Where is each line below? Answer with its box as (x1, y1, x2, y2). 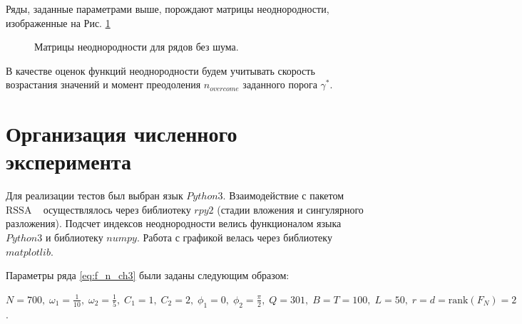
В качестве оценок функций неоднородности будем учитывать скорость (6, 63, 315, 78)
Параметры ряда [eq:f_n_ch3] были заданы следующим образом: (6, 268, 290, 283)
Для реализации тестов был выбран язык (6, 188, 183, 203)
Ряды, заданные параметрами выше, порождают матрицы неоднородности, (6, 1, 329, 16)
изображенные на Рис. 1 (6, 15, 111, 30)
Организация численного (6, 119, 237, 148)
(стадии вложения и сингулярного (217, 202, 364, 216)
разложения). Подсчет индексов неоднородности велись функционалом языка (6, 216, 342, 231)
